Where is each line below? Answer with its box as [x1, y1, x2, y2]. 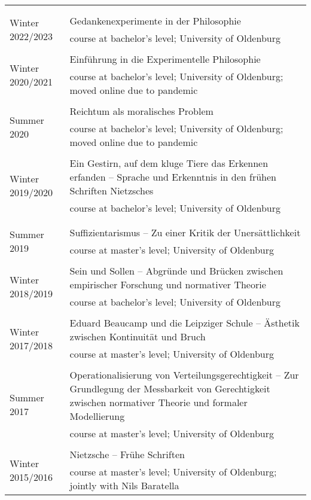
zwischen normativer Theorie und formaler [69, 395, 248, 409]
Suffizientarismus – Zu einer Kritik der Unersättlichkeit [69, 225, 301, 239]
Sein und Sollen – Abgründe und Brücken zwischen [69, 264, 283, 278]
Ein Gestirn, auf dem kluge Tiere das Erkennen [69, 156, 269, 170]
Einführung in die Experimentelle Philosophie [69, 52, 261, 66]
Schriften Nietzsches [69, 184, 154, 197]
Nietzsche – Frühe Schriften [69, 447, 185, 461]
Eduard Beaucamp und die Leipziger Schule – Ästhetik [69, 316, 300, 330]
